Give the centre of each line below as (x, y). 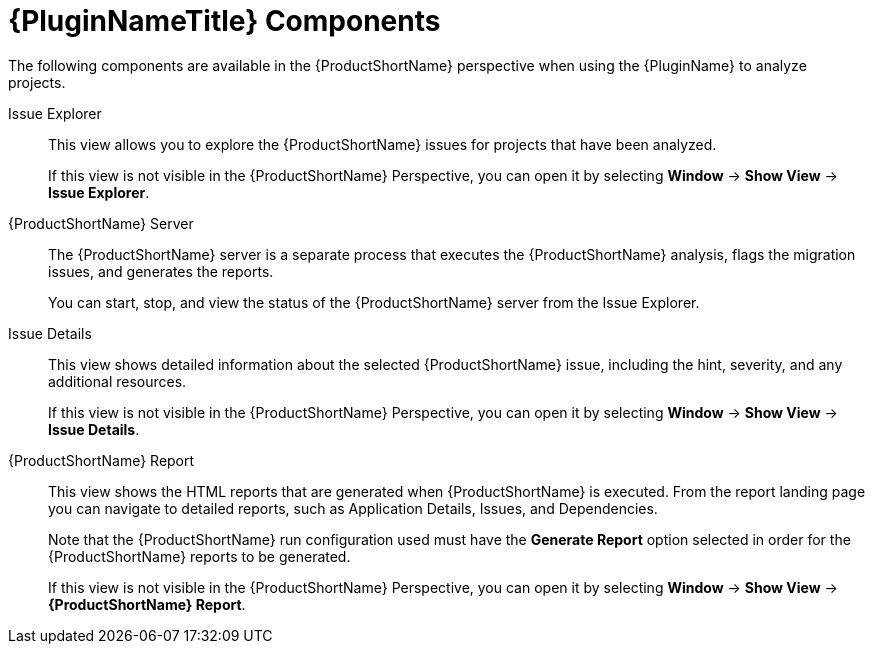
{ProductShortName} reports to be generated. (199, 556)
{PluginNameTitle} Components (224, 21)
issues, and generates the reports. (161, 271)
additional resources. (117, 381)
